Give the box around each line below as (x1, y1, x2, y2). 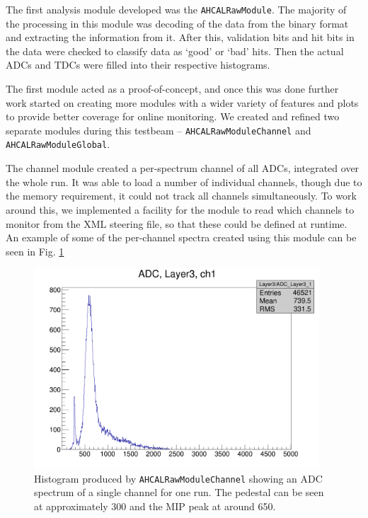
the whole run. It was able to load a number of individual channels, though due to (6, 174, 362, 189)
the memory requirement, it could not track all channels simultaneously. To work (6, 188, 357, 203)
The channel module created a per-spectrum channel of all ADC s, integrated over (6, 161, 360, 175)
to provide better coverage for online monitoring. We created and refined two (6, 109, 340, 124)
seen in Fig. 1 (6, 243, 64, 258)
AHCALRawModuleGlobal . (6, 137, 110, 151)
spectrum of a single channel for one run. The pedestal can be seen (34, 485, 324, 500)
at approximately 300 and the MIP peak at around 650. (34, 498, 276, 513)
